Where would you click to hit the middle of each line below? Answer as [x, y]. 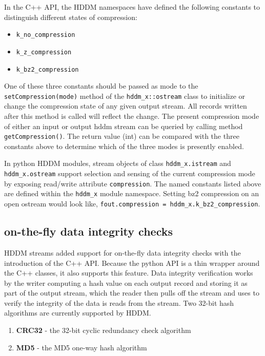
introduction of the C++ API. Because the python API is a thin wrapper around [132, 263]
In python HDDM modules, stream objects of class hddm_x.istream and [118, 163]
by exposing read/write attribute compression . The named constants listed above [133, 183]
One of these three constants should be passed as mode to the [101, 86]
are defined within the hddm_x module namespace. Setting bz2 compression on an [132, 193]
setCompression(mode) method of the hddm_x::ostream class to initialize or [125, 96]
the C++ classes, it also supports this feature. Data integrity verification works [129, 273]
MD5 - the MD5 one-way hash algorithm [81, 347]
